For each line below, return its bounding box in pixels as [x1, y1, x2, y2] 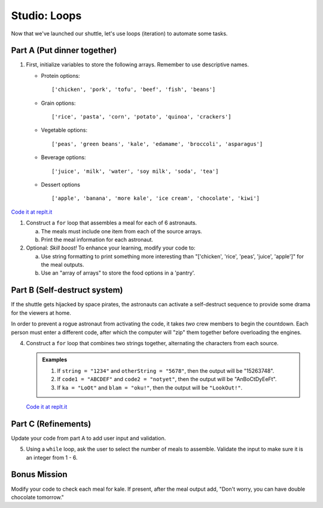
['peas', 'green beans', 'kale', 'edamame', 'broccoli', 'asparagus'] [51, 141, 263, 147]
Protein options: [41, 72, 80, 79]
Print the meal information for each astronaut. [41, 236, 154, 243]
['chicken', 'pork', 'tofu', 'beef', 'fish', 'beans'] [51, 86, 216, 93]
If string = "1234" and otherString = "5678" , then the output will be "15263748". [57, 367, 275, 374]
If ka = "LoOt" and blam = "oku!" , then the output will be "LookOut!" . [57, 384, 243, 391]
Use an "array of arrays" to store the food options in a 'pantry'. [41, 269, 196, 276]
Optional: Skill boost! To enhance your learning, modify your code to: [26, 244, 196, 251]
